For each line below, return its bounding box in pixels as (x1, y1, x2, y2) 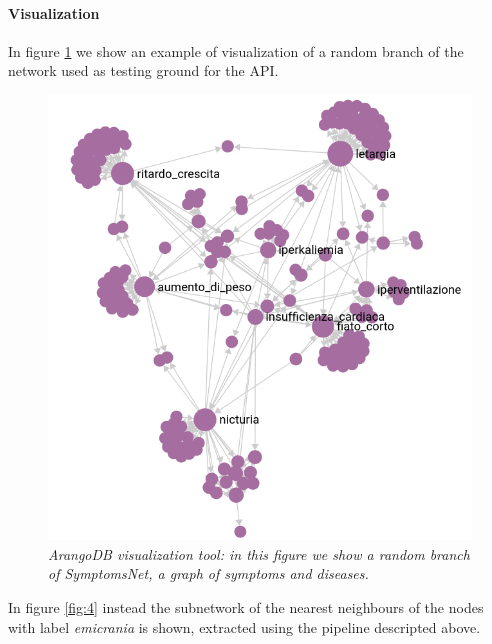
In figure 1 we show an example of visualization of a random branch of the (8, 40, 464, 61)
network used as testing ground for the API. (8, 60, 279, 81)
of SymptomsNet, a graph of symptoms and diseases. (48, 563, 369, 584)
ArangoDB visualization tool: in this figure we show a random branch (48, 543, 470, 564)
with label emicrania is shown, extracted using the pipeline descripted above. (8, 616, 481, 637)
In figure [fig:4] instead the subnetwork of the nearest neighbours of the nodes (8, 596, 484, 617)
